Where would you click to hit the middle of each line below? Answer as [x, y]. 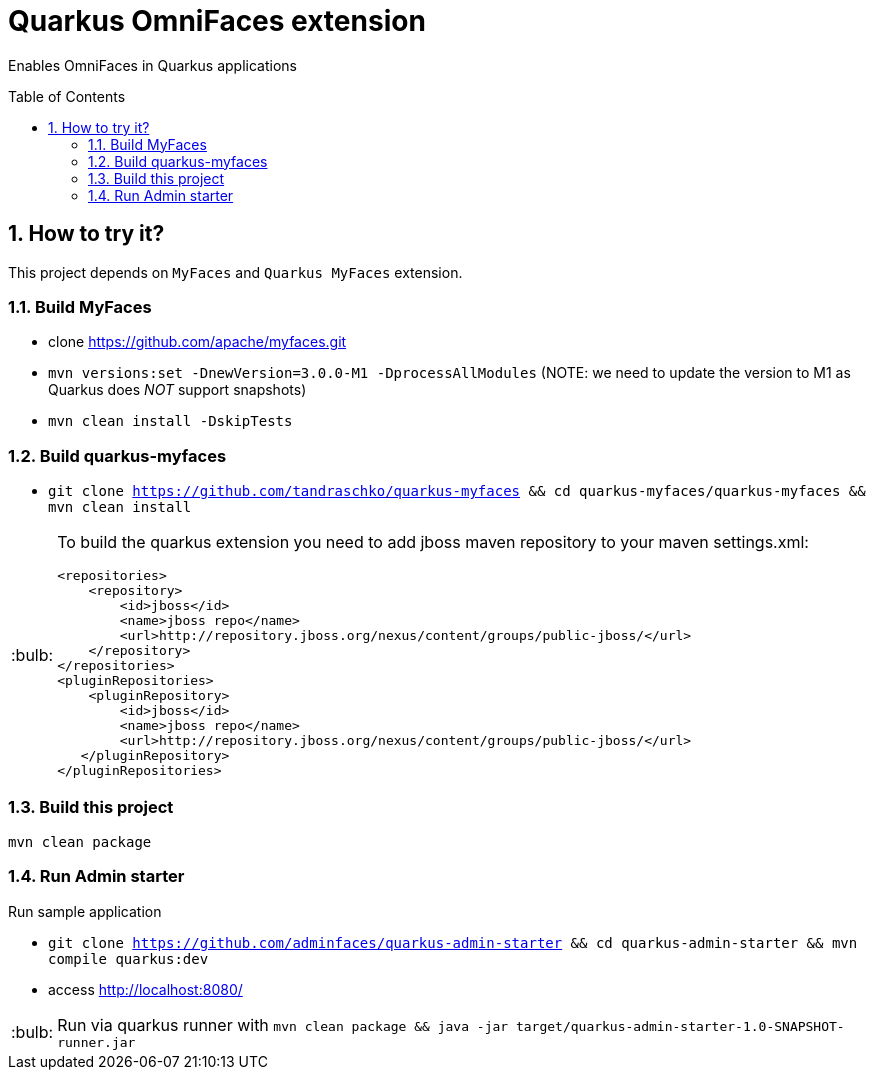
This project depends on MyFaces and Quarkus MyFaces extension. [235, 272]
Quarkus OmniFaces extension [217, 21]
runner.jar [96, 1042]
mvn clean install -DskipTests [170, 421]
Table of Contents [67, 96]
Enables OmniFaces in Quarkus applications [152, 65]
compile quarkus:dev [128, 958]
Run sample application [85, 911]
